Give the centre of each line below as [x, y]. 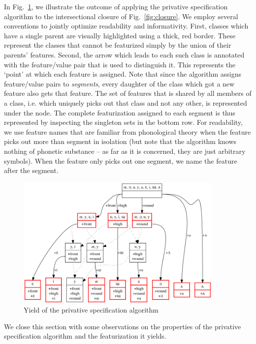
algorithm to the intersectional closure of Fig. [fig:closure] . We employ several [121, 16]
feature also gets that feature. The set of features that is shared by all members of [128, 93]
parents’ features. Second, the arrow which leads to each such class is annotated [124, 54]
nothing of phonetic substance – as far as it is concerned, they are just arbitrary [125, 151]
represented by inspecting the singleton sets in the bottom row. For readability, [123, 122]
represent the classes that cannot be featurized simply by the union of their [118, 45]
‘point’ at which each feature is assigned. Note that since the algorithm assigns [123, 74]
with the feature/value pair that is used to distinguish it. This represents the [120, 64]
